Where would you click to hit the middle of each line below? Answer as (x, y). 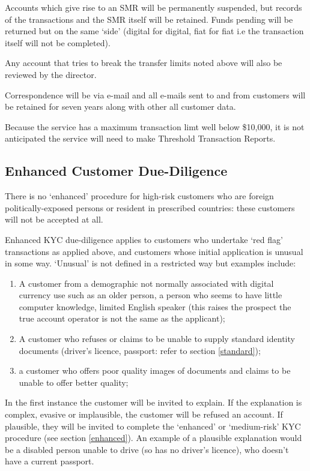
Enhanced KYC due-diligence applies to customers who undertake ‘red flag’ (144, 239)
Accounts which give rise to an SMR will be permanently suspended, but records (153, 7)
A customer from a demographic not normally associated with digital (146, 283)
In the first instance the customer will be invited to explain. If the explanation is (153, 402)
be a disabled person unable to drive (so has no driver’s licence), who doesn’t (147, 449)
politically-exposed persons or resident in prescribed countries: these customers (150, 207)
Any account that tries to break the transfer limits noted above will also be (144, 63)
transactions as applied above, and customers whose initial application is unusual (154, 251)
